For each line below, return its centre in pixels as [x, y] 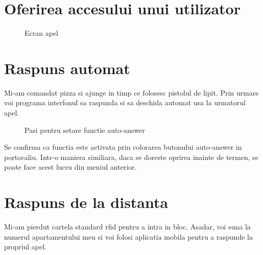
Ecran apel [41, 33]
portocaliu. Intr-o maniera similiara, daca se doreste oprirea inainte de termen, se [131, 157]
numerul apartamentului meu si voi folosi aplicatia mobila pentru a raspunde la [128, 236]
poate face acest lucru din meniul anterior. [70, 167]
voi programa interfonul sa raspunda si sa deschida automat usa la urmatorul [125, 102]
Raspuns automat [67, 68]
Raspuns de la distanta [86, 202]
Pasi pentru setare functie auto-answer [85, 130]
